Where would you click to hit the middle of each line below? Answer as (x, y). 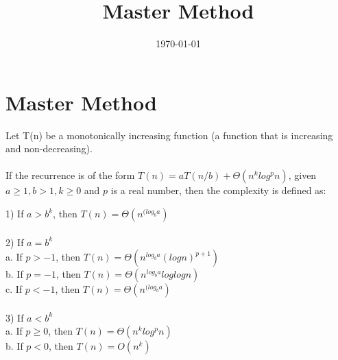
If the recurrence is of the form (70, 175)
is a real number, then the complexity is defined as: (218, 190)
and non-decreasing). (49, 148)
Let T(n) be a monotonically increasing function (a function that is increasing (169, 135)
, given (302, 175)
